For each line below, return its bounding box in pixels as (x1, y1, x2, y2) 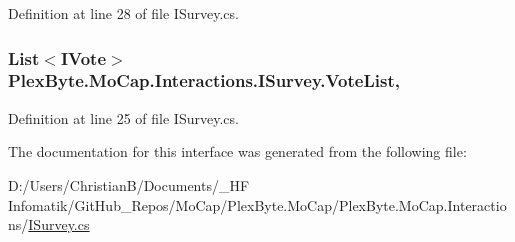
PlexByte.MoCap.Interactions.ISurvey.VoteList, (8, 68, 400, 93)
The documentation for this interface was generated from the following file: (8, 141, 467, 162)
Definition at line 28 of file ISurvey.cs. (8, 3, 239, 23)
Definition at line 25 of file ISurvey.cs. (8, 107, 239, 128)
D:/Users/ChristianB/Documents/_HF (8, 174, 250, 195)
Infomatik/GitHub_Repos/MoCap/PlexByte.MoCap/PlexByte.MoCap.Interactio (8, 194, 507, 215)
